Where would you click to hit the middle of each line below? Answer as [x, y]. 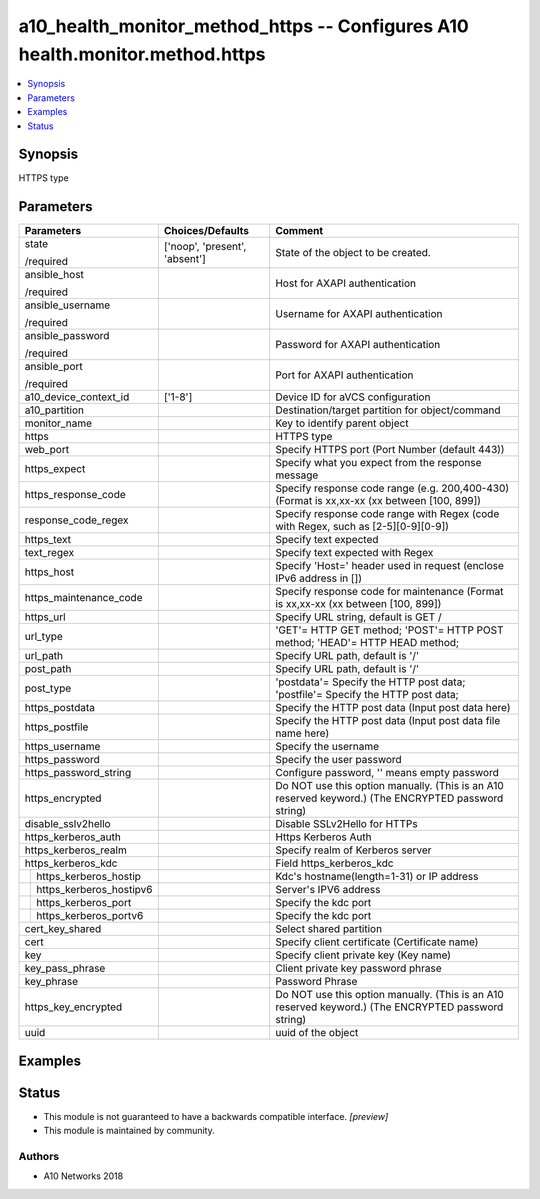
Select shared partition [329, 929]
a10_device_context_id [77, 397]
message [297, 475]
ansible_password [67, 336]
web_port [47, 450]
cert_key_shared [63, 929]
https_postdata [59, 708]
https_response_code [75, 495]
